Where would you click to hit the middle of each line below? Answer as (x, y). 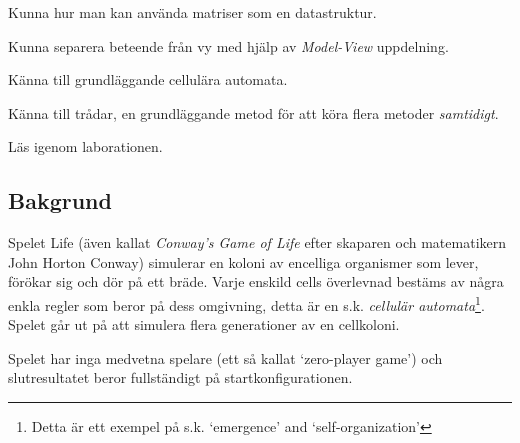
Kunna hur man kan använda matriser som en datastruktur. (192, 12)
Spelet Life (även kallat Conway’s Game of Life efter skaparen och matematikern (257, 242)
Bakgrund (60, 200)
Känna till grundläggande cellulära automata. (148, 79)
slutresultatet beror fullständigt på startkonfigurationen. (180, 377)
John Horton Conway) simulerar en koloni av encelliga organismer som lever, (243, 261)
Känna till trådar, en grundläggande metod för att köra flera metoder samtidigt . (253, 112)
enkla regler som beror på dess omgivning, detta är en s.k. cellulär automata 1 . (246, 303)
